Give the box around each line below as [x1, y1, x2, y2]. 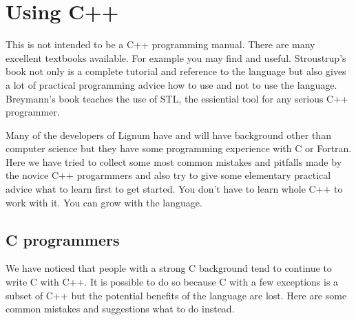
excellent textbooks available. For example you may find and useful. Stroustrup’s [6, 50, 346, 65]
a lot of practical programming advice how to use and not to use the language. [6, 77, 337, 92]
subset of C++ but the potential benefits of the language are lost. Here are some [6, 288, 347, 302]
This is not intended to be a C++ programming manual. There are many [6, 37, 315, 52]
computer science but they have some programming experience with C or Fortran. [6, 141, 352, 156]
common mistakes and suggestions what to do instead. [6, 301, 235, 316]
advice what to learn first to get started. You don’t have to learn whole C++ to [6, 182, 343, 196]
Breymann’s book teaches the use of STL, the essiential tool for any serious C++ [6, 91, 349, 105]
